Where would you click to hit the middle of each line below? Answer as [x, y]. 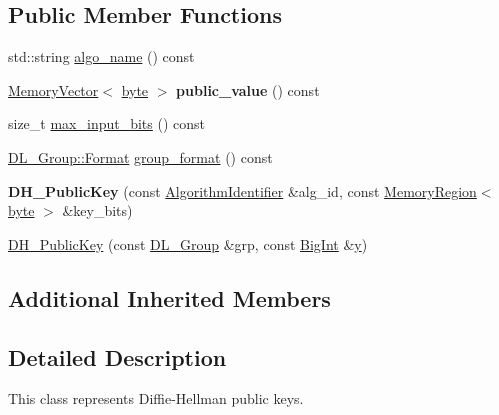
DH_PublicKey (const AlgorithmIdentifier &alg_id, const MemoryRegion [242, 190]
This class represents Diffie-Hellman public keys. [156, 398]
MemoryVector [53, 89]
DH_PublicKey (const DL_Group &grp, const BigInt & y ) [188, 243]
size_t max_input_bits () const [107, 123]
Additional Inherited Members [169, 297]
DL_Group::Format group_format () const [140, 156]
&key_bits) [97, 210]
